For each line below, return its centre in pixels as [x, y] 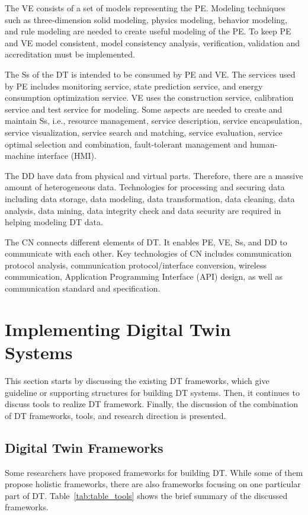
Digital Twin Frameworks [84, 447]
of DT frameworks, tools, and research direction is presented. [115, 415]
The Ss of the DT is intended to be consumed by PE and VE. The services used [150, 74]
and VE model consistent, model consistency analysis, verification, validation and [153, 42]
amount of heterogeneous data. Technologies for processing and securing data [145, 187]
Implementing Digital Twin [118, 329]
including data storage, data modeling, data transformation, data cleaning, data [150, 198]
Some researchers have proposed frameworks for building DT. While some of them [154, 472]
